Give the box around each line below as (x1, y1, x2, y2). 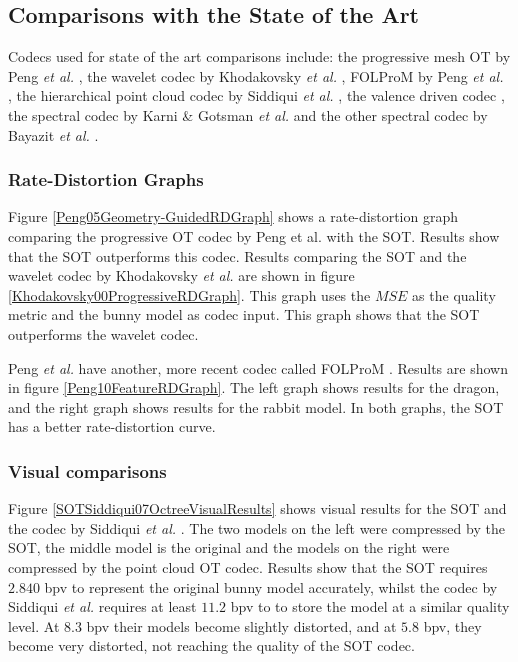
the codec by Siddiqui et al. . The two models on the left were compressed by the (8, 517, 505, 538)
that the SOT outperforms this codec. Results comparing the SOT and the (8, 245, 467, 266)
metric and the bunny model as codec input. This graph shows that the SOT (8, 304, 480, 325)
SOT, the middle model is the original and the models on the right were (8, 537, 450, 558)
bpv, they (423, 615, 482, 636)
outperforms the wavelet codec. (8, 323, 199, 344)
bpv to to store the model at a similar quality (230, 596, 510, 617)
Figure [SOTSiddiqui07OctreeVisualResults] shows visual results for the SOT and (8, 498, 507, 519)
